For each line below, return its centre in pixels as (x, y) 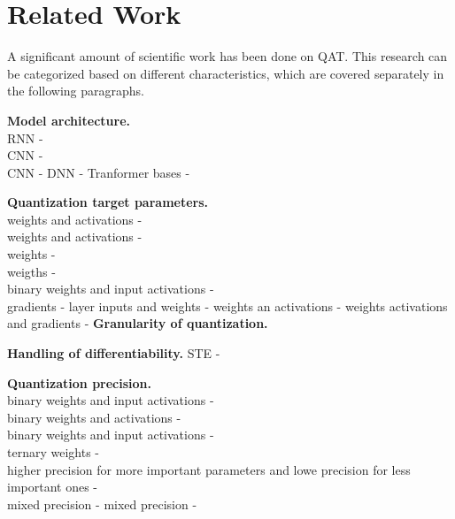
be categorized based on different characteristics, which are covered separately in (226, 73)
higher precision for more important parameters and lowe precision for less (209, 469)
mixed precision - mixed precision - (102, 504)
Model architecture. (69, 120)
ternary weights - (53, 452)
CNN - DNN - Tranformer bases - (99, 172)
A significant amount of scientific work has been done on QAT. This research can (227, 56)
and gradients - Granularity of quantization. (138, 323)
